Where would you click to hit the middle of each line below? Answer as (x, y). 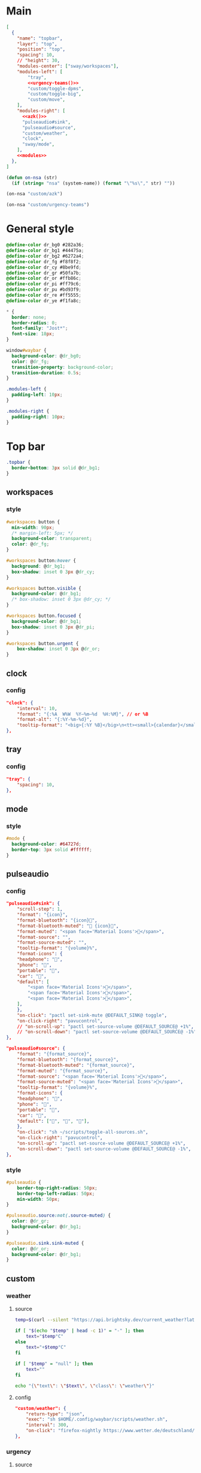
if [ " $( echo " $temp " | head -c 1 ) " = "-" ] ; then (79, 1331)
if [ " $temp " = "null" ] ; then (54, 1364)
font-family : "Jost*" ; (40, 329)
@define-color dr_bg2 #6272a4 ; (45, 256)
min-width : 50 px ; (39, 1199)
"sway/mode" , (38, 144)
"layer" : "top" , (37, 44)
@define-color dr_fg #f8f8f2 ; (44, 262)
